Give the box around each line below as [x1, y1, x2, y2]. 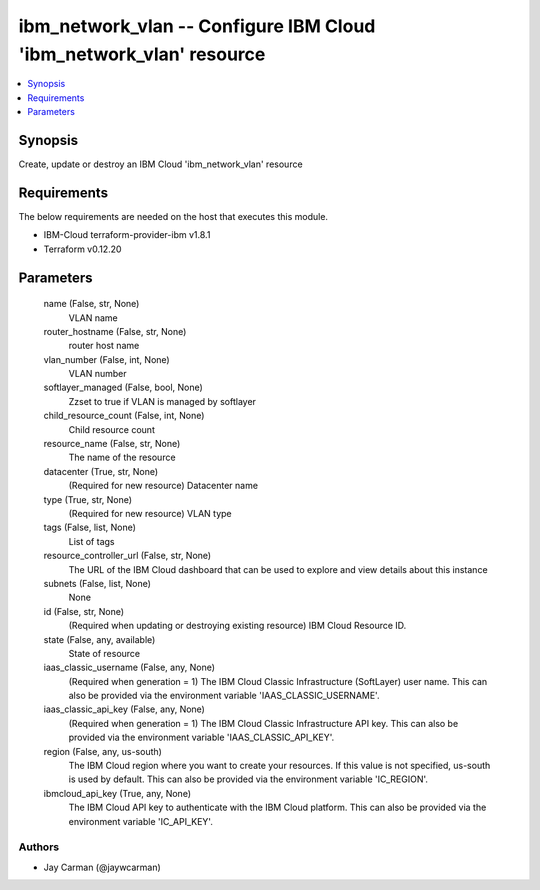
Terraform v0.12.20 [43, 243, 122, 255]
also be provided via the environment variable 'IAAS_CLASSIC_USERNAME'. [68, 690, 380, 702]
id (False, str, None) [43, 605, 125, 617]
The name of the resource [68, 451, 176, 464]
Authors [18, 840, 60, 854]
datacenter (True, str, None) [43, 465, 159, 477]
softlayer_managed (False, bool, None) [43, 381, 204, 394]
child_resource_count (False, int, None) [43, 410, 205, 422]
